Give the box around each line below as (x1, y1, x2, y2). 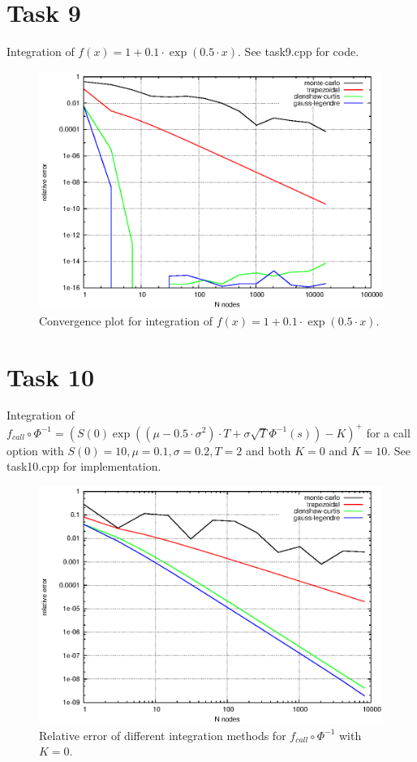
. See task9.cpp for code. (238, 43, 359, 60)
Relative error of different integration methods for (39, 726, 286, 743)
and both (245, 441, 291, 458)
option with (6, 441, 64, 458)
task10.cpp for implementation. (6, 458, 161, 475)
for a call (366, 424, 411, 441)
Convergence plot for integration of (39, 312, 213, 329)
